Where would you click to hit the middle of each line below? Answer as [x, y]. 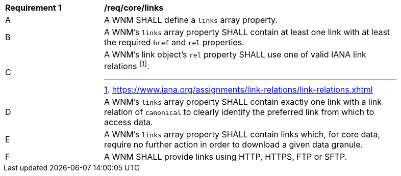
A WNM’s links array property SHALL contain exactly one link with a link [243, 102]
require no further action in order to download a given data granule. [234, 145]
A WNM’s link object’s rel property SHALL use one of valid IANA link [235, 54]
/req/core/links [134, 8]
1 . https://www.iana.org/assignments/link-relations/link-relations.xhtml [239, 90]
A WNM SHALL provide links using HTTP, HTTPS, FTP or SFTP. [226, 157]
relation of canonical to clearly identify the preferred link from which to [239, 112]
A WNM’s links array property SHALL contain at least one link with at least [247, 32]
